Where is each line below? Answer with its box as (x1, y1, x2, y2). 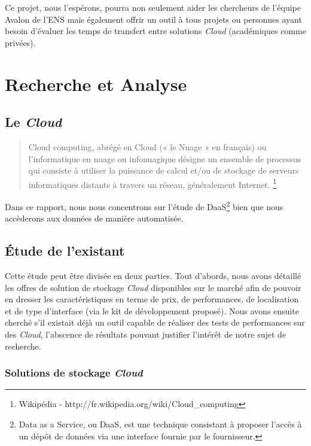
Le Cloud (5, 113, 62, 131)
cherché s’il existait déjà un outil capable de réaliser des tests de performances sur (5, 316, 305, 329)
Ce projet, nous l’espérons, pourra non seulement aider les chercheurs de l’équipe (5, 1, 301, 13)
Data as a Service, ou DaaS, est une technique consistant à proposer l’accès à (19, 418, 302, 430)
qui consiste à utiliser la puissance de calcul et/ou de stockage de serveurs (28, 164, 299, 177)
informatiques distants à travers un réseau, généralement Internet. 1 (28, 176, 277, 190)
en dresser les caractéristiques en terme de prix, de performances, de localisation (5, 293, 299, 305)
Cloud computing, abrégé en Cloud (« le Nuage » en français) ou (28, 140, 267, 153)
